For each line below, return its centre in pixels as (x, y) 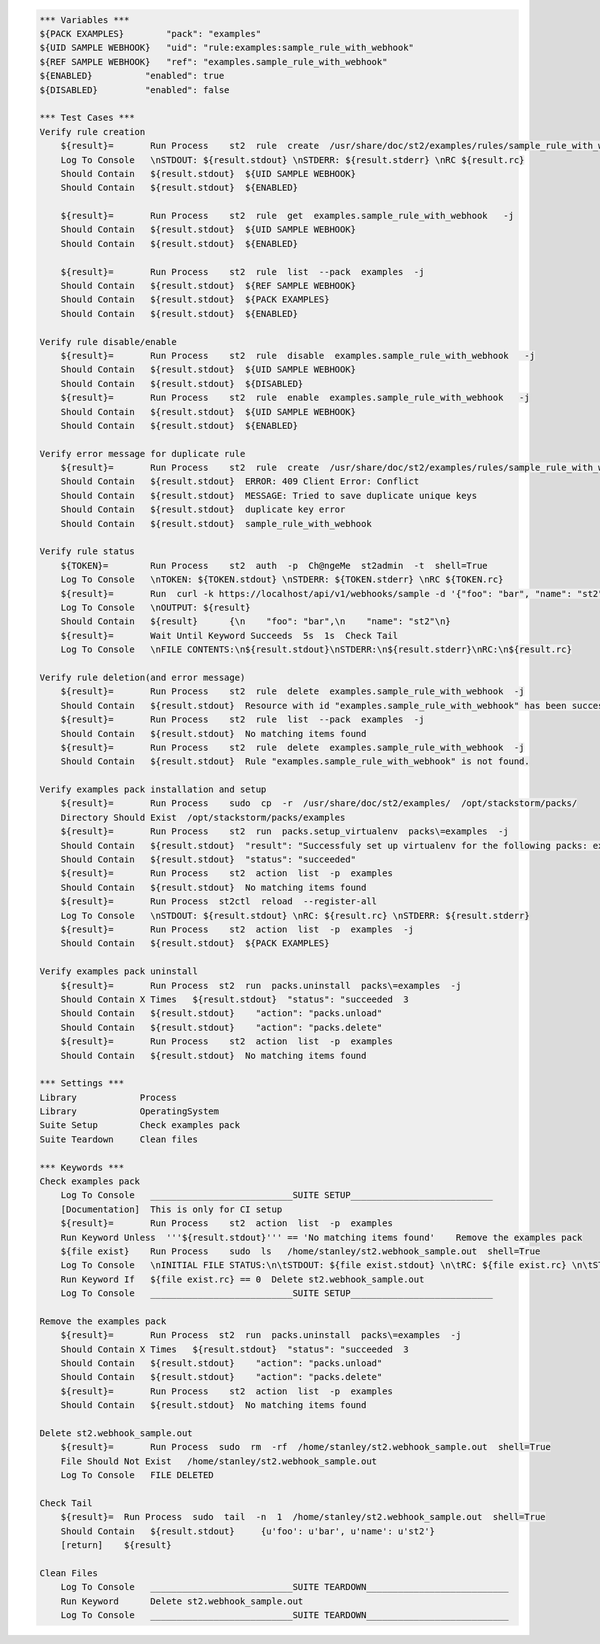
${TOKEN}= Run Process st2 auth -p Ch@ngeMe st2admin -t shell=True (274, 565)
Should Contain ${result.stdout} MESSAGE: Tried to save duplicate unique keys (269, 495)
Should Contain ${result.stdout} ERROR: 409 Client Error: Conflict (240, 481)
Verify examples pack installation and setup (153, 789)
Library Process (108, 1097)
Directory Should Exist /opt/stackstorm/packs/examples (203, 817)
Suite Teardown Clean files (119, 1139)
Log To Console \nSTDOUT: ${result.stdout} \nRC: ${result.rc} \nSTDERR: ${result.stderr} (295, 915)
